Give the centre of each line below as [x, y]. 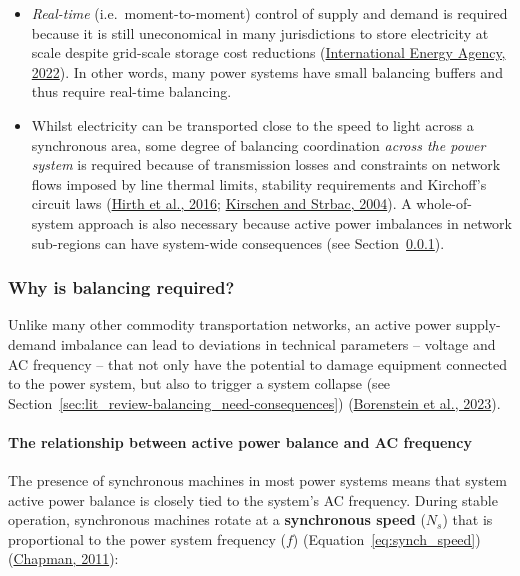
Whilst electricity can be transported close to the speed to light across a [252, 124]
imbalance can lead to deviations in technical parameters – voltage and [278, 343]
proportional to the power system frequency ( [147, 538]
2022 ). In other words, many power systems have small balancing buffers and [267, 71]
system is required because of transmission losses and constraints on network [266, 164]
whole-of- [444, 203]
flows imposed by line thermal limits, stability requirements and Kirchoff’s [259, 183]
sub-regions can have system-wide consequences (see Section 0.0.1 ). [238, 242]
